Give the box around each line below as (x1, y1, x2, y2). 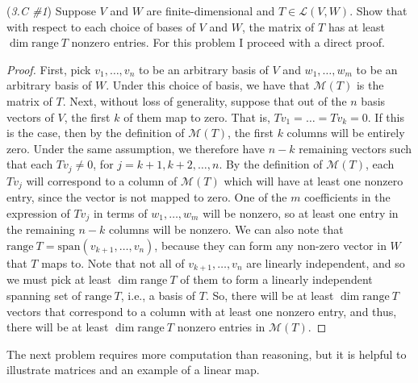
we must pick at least (6, 271, 112, 288)
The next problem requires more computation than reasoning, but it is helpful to (6, 345, 407, 362)
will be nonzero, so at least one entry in (203, 204, 399, 221)
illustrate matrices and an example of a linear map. (6, 361, 260, 378)
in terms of (93, 204, 148, 221)
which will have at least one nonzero (224, 172, 403, 189)
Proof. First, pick (6, 60, 91, 77)
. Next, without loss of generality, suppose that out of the (62, 92, 347, 109)
